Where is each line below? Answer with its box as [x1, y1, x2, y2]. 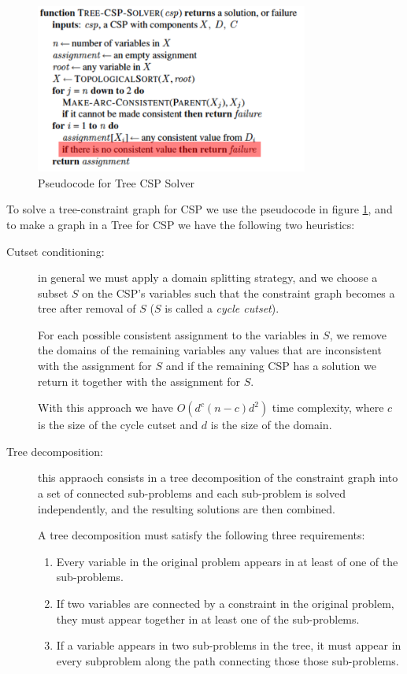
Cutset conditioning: [6, 243, 105, 259]
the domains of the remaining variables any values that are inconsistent [38, 342, 382, 358]
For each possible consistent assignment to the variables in [38, 326, 320, 343]
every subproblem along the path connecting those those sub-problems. [56, 652, 399, 668]
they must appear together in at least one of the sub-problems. [56, 610, 360, 627]
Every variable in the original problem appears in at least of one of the [56, 553, 398, 569]
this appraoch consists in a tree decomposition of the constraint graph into [38, 469, 398, 486]
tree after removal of [38, 300, 136, 317]
